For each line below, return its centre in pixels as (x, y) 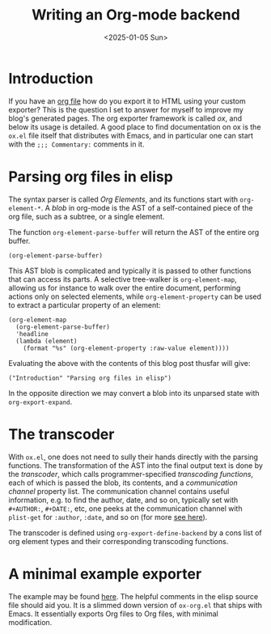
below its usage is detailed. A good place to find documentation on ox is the (135, 126)
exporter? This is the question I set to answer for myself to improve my (126, 109)
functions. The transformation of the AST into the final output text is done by (135, 465)
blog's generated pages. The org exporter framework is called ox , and (125, 118)
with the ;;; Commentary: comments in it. (76, 144)
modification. (30, 622)
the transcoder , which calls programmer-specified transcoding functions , (131, 474)
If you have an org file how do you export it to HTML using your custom (127, 101)
